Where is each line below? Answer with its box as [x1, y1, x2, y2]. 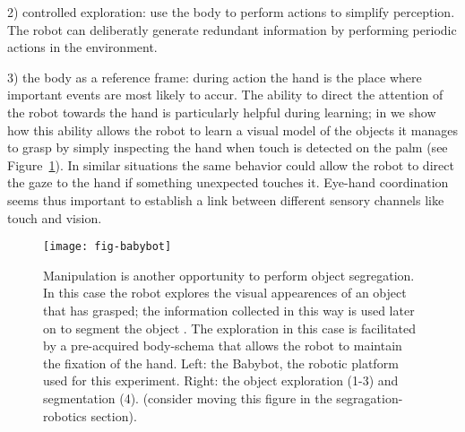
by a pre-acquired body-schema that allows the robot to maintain [43, 336, 402, 355]
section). [90, 406, 137, 425]
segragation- [336, 388, 403, 407]
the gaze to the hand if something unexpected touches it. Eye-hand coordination [7, 173, 449, 192]
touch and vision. [7, 208, 102, 227]
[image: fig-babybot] [43, 240, 172, 254]
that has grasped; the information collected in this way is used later [43, 300, 415, 319]
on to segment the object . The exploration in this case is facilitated [43, 318, 417, 337]
